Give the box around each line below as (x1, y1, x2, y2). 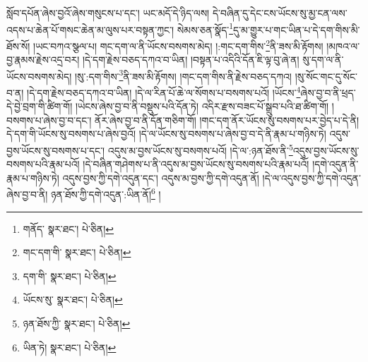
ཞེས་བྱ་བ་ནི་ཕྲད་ (300, 85, 356, 99)
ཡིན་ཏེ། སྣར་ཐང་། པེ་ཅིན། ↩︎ (23, 339, 117, 354)
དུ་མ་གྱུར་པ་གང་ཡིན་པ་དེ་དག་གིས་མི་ (233, 22, 360, 37)
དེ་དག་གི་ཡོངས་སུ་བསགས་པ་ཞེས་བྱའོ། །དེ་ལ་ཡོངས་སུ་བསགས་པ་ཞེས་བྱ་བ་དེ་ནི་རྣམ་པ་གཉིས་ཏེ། (6, 126, 326, 141)
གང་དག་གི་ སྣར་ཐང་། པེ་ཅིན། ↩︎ (23, 245, 131, 260)
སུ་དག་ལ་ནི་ (302, 52, 344, 67)
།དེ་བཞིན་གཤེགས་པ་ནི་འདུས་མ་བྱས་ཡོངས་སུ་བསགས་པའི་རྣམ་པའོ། (83, 157, 309, 171)
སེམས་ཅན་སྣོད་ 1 (177, 20, 234, 37)
